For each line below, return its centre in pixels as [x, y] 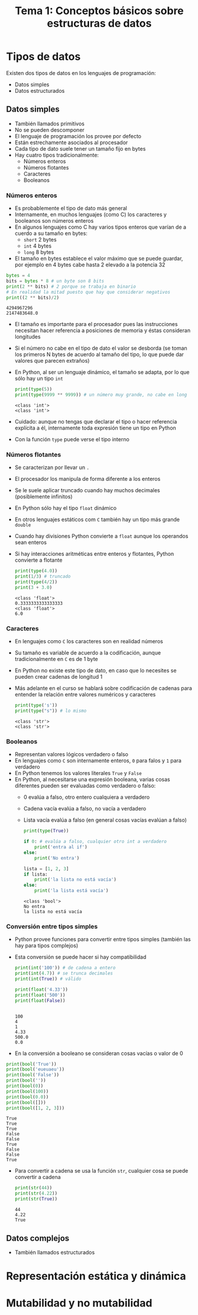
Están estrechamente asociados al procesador [71, 142]
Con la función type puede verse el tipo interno [72, 440]
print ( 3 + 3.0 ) [33, 588]
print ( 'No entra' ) [57, 858]
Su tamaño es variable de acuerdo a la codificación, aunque [88, 653]
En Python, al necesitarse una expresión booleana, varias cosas [92, 779]
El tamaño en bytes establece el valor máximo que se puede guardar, [99, 259]
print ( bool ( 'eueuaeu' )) [35, 1070]
